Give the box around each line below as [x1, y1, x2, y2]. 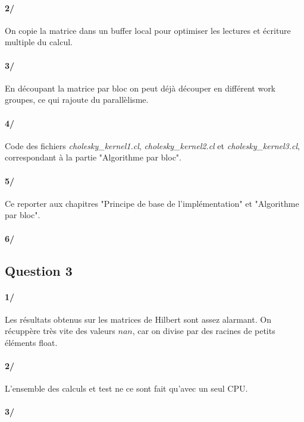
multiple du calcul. [5, 36, 73, 48]
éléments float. [5, 336, 58, 348]
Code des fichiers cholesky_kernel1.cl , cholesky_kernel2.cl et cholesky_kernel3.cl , [5, 139, 300, 152]
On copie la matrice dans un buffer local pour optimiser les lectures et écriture [5, 24, 291, 36]
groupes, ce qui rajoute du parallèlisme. [5, 93, 149, 106]
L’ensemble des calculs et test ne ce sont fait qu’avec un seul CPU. [5, 382, 248, 395]
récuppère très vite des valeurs [5, 325, 115, 337]
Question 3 [5, 261, 73, 279]
